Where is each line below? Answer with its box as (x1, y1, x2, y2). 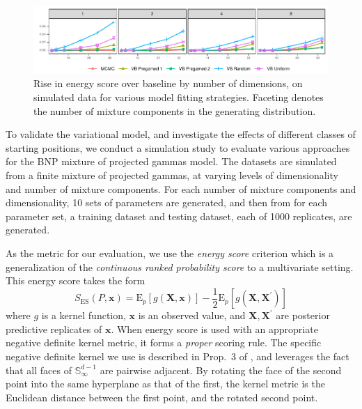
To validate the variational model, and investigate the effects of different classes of (6, 127, 356, 141)
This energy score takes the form (6, 273, 145, 288)
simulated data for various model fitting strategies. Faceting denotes (33, 90, 324, 105)
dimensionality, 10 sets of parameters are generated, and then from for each (6, 195, 328, 210)
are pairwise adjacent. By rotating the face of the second (100, 362, 342, 377)
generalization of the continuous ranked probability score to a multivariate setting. (6, 259, 354, 274)
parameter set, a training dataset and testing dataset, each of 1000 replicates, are (6, 208, 352, 223)
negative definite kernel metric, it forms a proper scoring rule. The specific (6, 335, 322, 350)
